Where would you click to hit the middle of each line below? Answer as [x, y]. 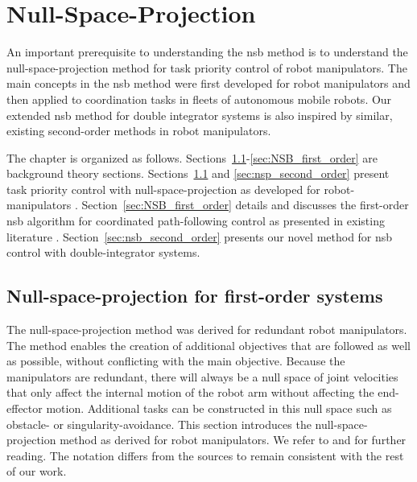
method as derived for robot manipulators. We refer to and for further [233, 440]
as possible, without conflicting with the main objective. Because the [176, 361]
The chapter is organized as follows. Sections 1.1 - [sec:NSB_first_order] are [192, 157]
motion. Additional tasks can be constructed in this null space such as [219, 408]
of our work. [37, 471]
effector [25, 408]
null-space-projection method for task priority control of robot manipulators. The [207, 67]
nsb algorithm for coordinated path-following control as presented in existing [196, 221]
